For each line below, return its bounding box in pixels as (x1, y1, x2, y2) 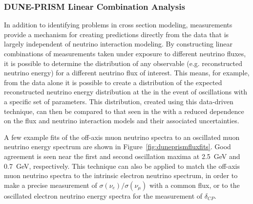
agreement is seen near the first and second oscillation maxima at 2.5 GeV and (4, 151, 240, 161)
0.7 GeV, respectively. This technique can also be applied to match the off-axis (4, 160, 240, 171)
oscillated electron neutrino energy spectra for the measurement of (4, 190, 203, 201)
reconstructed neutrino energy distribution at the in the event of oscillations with (4, 87, 247, 97)
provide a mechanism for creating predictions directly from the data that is (4, 29, 229, 39)
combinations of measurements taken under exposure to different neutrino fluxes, (4, 48, 246, 58)
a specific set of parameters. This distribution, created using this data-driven (4, 96, 233, 106)
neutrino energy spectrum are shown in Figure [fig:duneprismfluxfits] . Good (4, 141, 231, 152)
